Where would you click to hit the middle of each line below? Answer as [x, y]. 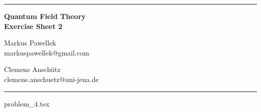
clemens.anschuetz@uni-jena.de [51, 79]
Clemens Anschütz [32, 69]
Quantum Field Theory [45, 16]
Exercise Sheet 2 [33, 26]
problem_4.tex [27, 103]
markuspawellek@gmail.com [47, 52]
